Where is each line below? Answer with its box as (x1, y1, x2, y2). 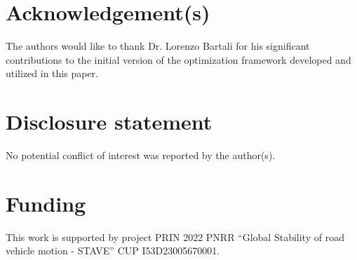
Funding (6, 189, 86, 217)
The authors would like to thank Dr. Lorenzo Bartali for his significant (6, 39, 310, 53)
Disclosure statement (6, 107, 213, 136)
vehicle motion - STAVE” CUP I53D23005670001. (6, 243, 220, 258)
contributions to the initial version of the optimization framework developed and (6, 52, 351, 67)
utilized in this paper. (6, 66, 98, 81)
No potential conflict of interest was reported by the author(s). (6, 148, 276, 163)
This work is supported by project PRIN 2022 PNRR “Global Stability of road (6, 229, 344, 244)
